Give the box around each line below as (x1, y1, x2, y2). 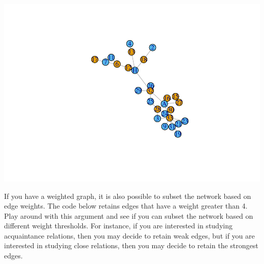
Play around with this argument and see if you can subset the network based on (4, 210, 253, 221)
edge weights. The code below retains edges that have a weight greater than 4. (4, 200, 248, 211)
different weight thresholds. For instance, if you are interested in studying (4, 220, 233, 231)
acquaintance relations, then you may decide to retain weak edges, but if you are (4, 230, 255, 241)
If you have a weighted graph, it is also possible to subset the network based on (4, 190, 251, 201)
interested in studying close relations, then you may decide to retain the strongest (4, 240, 258, 251)
